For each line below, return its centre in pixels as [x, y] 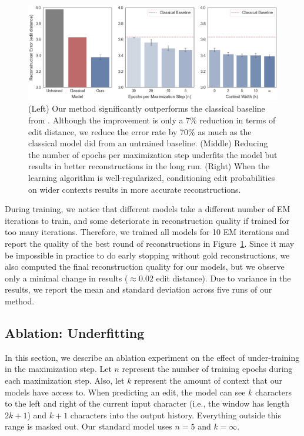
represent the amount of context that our [208, 380]
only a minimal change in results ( [66, 278]
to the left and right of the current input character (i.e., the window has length [147, 403]
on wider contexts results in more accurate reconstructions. [135, 189]
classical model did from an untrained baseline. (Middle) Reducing [148, 143]
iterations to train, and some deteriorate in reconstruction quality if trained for [147, 220]
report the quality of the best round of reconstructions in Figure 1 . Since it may [150, 243]
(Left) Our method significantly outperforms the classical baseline [147, 108]
